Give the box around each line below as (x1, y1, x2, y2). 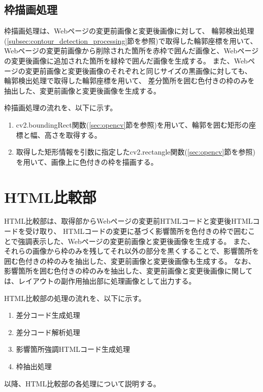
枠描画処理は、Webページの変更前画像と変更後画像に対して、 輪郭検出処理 (4, 25, 254, 36)
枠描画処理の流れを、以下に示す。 (4, 102, 117, 113)
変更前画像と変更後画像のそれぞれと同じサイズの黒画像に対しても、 (25, 65, 252, 76)
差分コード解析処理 (16, 326, 80, 337)
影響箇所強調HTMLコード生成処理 (16, 344, 130, 354)
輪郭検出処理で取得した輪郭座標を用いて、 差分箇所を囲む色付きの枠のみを (4, 75, 255, 86)
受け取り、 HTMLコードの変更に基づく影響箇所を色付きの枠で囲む (25, 226, 248, 236)
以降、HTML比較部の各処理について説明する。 (4, 378, 160, 388)
